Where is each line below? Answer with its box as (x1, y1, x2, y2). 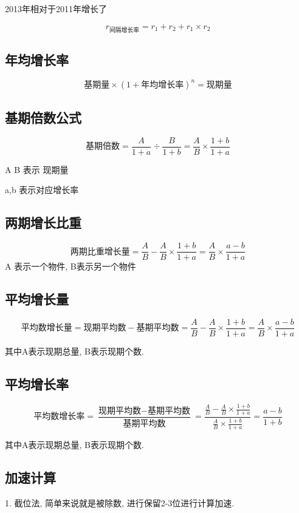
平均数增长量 (21, 324, 72, 333)
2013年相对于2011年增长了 (5, 2, 107, 15)
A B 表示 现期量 (5, 163, 69, 175)
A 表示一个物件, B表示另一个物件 (5, 260, 136, 273)
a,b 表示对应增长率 (5, 183, 79, 196)
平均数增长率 (33, 412, 85, 421)
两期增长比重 (5, 213, 81, 232)
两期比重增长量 (70, 247, 130, 256)
